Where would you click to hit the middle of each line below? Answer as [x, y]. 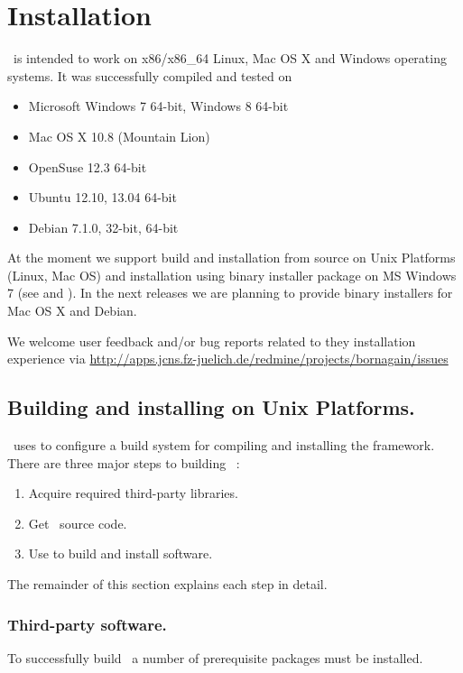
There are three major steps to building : [124, 462]
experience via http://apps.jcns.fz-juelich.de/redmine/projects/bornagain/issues [228, 359]
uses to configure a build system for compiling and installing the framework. [224, 445]
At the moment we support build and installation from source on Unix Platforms [231, 258]
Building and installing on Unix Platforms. [211, 407]
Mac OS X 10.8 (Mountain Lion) [119, 136]
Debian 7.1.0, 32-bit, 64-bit [103, 227]
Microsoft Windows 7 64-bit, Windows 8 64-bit [158, 106]
